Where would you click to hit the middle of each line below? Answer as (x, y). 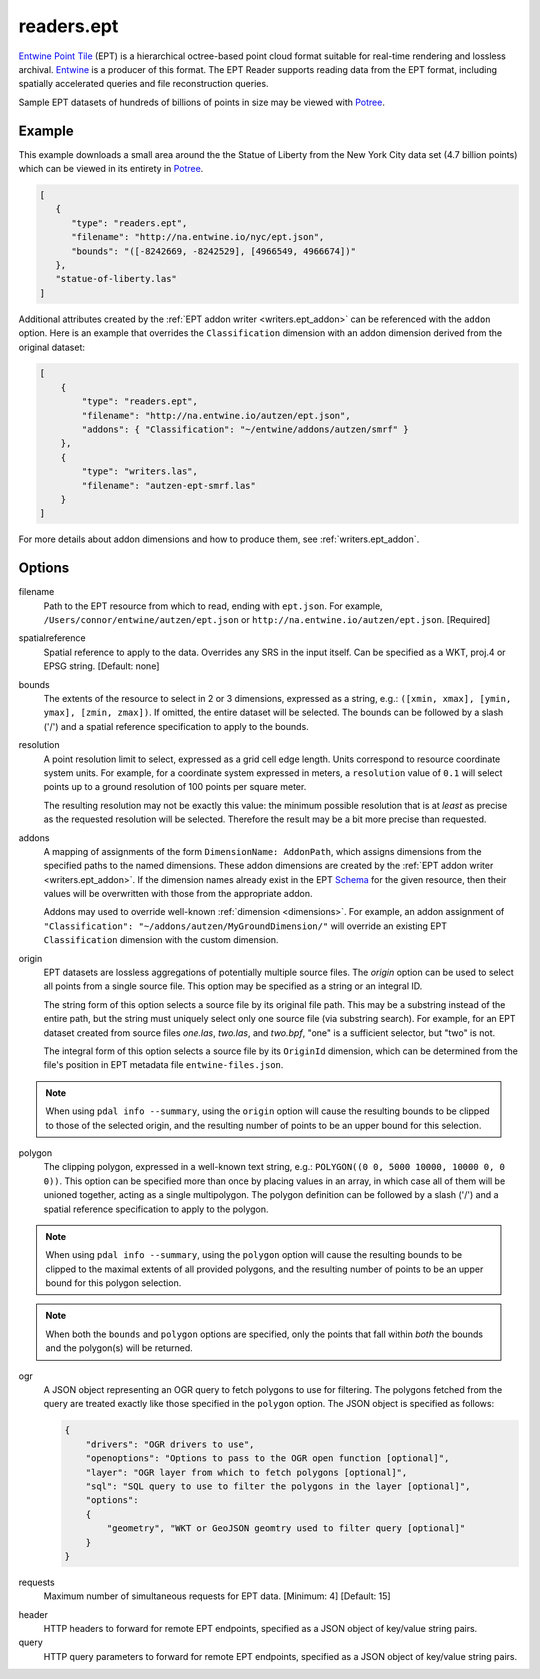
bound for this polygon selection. (113, 1283)
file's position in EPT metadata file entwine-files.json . (163, 1065)
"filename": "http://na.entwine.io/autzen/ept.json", (216, 415)
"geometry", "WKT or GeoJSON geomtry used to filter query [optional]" (286, 1528)
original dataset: (51, 347)
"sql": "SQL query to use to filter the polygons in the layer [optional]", (278, 1486)
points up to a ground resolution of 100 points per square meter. (175, 787)
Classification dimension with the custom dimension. (161, 940)
